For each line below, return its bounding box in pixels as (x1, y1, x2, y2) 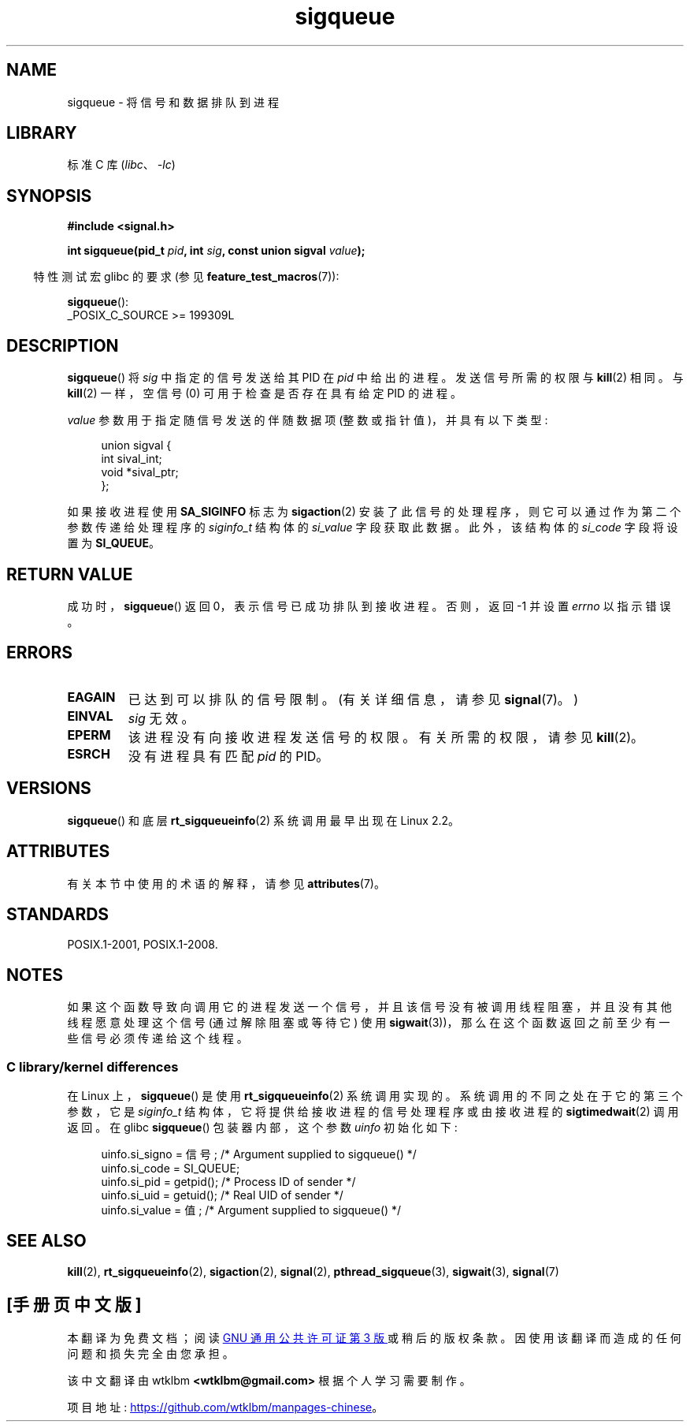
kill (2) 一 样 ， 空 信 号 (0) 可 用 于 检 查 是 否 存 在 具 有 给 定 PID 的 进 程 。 (67, 386, 462, 401)
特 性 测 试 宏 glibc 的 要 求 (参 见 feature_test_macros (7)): (33, 270, 339, 284)
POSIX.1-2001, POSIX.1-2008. (67, 938, 218, 952)
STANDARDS (6, 904, 109, 924)
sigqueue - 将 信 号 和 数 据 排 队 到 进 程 (67, 95, 279, 109)
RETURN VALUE (6, 564, 133, 584)
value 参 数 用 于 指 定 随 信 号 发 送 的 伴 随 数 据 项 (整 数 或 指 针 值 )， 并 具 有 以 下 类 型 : (67, 413, 548, 427)
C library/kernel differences (6, 1058, 179, 1075)
